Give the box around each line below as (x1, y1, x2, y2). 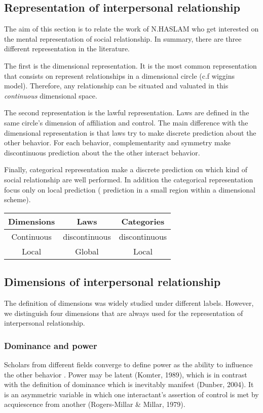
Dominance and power (4, 339, 97, 352)
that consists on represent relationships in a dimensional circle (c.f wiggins (4, 70, 235, 81)
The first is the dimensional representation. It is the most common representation (4, 60, 257, 71)
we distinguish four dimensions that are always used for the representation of (4, 307, 243, 318)
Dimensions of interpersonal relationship (4, 274, 221, 290)
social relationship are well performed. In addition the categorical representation (4, 174, 253, 184)
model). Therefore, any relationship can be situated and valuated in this (4, 80, 229, 91)
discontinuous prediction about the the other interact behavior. (4, 147, 200, 157)
